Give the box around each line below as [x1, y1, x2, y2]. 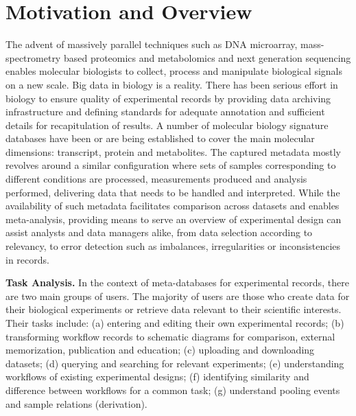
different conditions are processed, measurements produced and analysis [5, 172, 307, 186]
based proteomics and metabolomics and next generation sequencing [63, 50, 351, 65]
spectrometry [5, 50, 61, 65]
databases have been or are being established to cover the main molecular [5, 131, 315, 146]
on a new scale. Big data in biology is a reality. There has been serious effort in [5, 77, 338, 91]
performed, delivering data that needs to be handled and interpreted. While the [5, 185, 340, 199]
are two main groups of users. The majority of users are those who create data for [5, 288, 350, 303]
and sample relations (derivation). [5, 396, 147, 411]
